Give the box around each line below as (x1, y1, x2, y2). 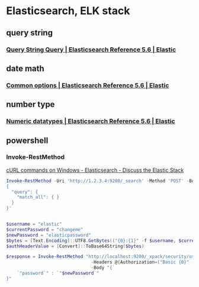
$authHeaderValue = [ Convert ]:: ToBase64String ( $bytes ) (6, 243, 145, 249)
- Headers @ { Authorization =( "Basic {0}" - (91, 259, 195, 265)
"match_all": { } (17, 194, 60, 200)
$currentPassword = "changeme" (6, 226, 84, 233)
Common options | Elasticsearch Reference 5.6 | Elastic (6, 81, 169, 89)
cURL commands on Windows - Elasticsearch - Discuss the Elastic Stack (6, 167, 184, 174)
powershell (6, 135, 49, 145)
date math (6, 63, 44, 73)
